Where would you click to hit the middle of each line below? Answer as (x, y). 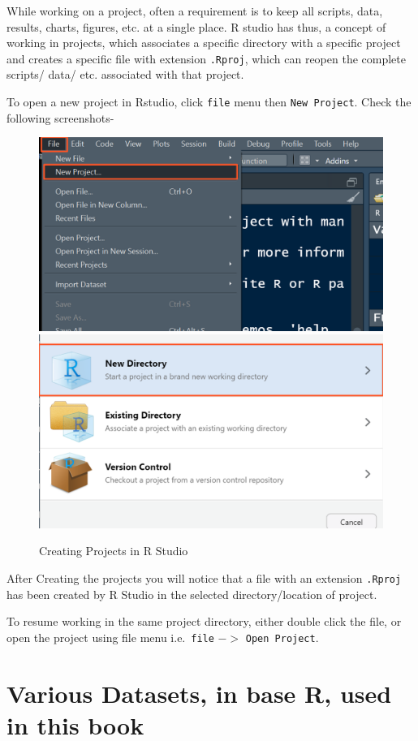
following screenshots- (60, 117)
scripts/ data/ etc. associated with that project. (125, 74)
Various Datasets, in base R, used (199, 693)
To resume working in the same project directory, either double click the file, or (204, 621)
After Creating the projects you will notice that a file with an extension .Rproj (204, 578)
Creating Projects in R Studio (114, 551)
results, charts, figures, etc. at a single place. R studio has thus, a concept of (196, 26)
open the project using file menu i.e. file (110, 637)
